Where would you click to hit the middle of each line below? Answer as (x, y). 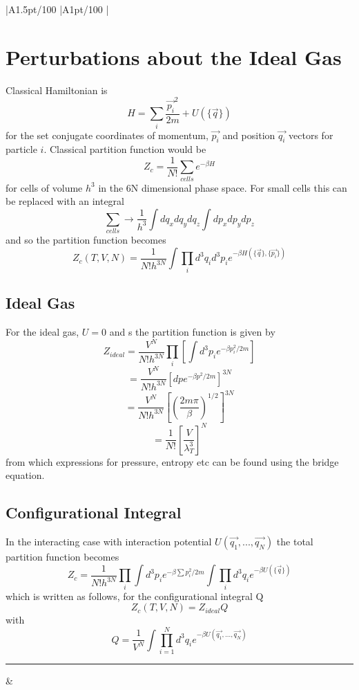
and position (249, 135)
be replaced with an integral (65, 201)
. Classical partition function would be (125, 149)
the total (295, 542)
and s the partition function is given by (192, 331)
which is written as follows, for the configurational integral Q (135, 596)
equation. (25, 475)
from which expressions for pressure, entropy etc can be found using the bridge (172, 461)
